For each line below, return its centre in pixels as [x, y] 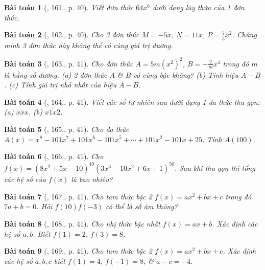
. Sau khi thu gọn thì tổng [215, 168]
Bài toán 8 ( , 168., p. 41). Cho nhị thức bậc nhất [82, 224]
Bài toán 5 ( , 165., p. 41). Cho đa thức [67, 129]
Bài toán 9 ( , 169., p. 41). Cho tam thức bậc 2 [78, 251]
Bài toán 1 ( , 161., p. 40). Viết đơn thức [69, 7]
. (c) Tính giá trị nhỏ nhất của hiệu [60, 85]
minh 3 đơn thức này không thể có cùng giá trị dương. [89, 45]
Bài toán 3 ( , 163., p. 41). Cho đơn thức [69, 63]
